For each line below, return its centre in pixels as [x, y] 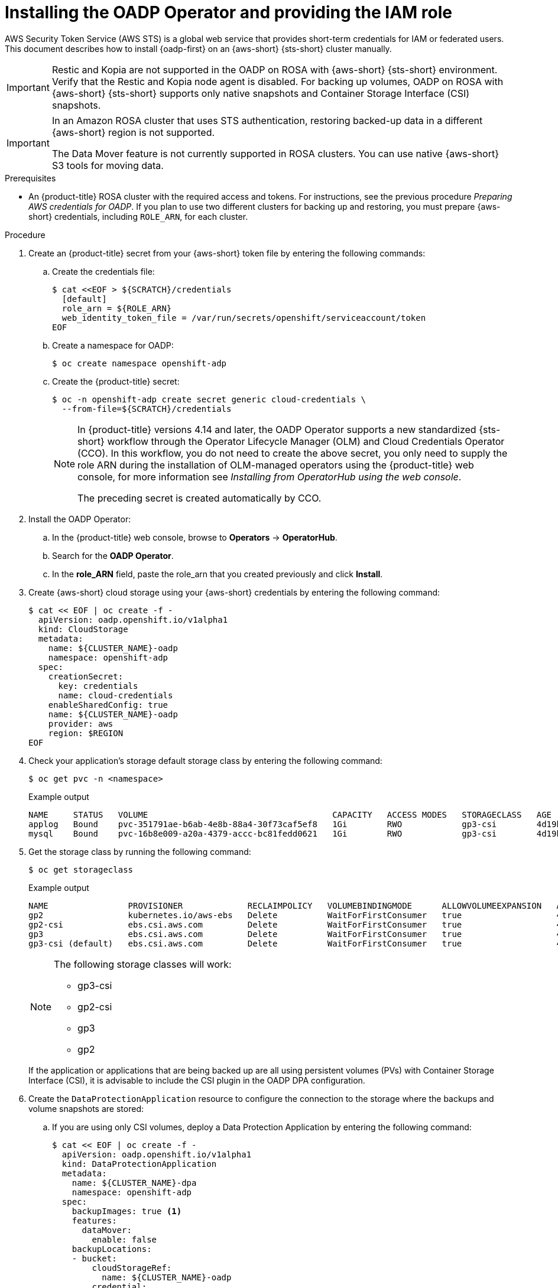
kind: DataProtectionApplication [139, 1164]
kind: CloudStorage [83, 629]
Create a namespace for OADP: [113, 345]
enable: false [124, 1239]
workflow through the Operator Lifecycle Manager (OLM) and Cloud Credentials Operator [306, 441]
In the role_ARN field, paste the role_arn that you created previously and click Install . [218, 574]
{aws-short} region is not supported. [133, 132]
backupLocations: [112, 1249]
